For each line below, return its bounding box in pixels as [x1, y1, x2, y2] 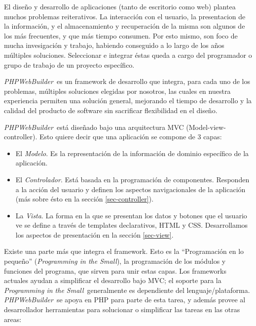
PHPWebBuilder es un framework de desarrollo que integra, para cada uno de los [4, 76, 251, 86]
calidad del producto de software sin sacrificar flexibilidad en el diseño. [4, 105, 218, 115]
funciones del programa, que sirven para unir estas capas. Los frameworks [4, 265, 226, 276]
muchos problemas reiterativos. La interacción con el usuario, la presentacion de [4, 11, 246, 21]
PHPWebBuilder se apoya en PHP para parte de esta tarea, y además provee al [4, 294, 246, 305]
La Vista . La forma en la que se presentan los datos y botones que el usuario [15, 210, 247, 220]
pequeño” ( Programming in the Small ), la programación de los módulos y [4, 256, 226, 266]
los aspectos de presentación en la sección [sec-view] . [15, 229, 174, 240]
